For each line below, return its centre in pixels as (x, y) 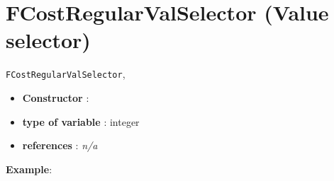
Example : (29, 169)
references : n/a (60, 145)
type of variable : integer (81, 121)
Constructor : (56, 97)
